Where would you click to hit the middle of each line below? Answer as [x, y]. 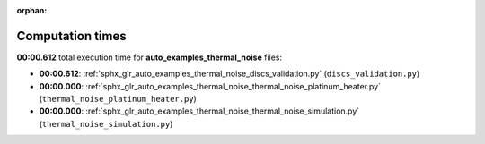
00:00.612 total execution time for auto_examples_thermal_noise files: [150, 57]
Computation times [71, 36]
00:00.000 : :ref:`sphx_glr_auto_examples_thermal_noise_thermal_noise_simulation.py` [199, 111]
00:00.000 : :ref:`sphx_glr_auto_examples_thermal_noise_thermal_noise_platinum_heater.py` [210, 86]
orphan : [32, 10]
